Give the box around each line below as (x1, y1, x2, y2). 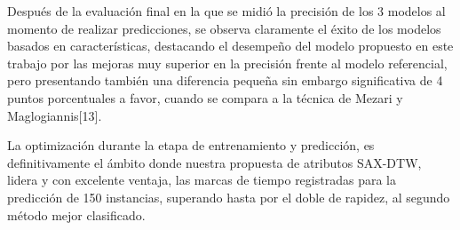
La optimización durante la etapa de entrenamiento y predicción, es (7, 136, 375, 155)
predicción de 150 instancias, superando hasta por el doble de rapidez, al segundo (7, 187, 450, 206)
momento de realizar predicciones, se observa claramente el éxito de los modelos (7, 19, 441, 37)
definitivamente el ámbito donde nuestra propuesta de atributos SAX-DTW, (7, 153, 422, 171)
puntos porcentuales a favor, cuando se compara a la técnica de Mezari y (7, 88, 403, 107)
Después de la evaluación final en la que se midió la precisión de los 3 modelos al (7, 2, 446, 20)
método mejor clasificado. (7, 205, 146, 224)
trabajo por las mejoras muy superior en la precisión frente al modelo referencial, (7, 53, 448, 72)
